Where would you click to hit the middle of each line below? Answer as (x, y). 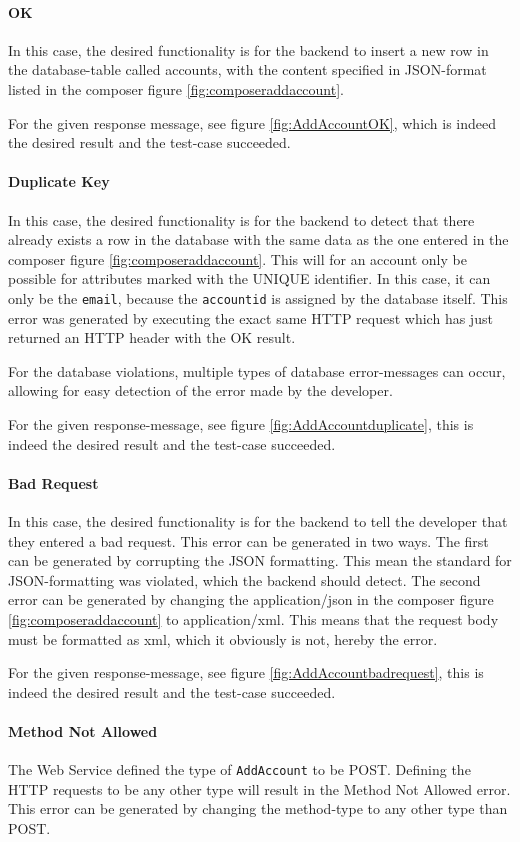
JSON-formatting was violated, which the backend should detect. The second (244, 579)
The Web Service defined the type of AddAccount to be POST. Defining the (239, 769)
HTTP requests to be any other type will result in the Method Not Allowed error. (259, 788)
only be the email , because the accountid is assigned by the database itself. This (258, 297)
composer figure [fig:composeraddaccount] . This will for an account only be (237, 258)
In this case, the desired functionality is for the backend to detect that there (241, 219)
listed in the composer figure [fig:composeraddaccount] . (176, 88)
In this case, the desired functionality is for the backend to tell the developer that (258, 520)
